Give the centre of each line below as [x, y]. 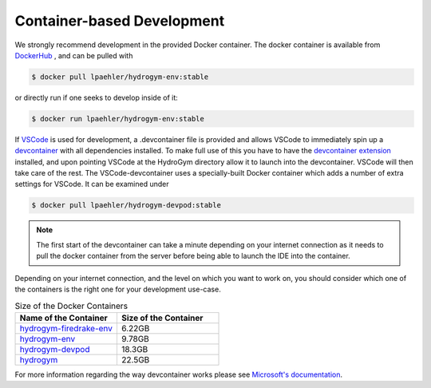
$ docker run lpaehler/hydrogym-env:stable [118, 119]
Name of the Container [63, 318]
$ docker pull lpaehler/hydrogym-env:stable [120, 77]
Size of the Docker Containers [71, 306]
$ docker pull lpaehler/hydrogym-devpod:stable [126, 205]
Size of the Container [162, 318]
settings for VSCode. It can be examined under [92, 184]
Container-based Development [120, 21]
